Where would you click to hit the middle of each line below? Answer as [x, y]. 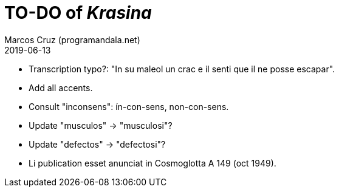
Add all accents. [61, 87]
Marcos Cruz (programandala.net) [72, 39]
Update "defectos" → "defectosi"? [97, 144]
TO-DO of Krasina [78, 13]
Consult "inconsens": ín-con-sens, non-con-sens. [129, 106]
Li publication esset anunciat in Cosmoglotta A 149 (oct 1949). [152, 163]
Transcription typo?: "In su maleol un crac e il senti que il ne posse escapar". [182, 69]
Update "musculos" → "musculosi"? [101, 125]
